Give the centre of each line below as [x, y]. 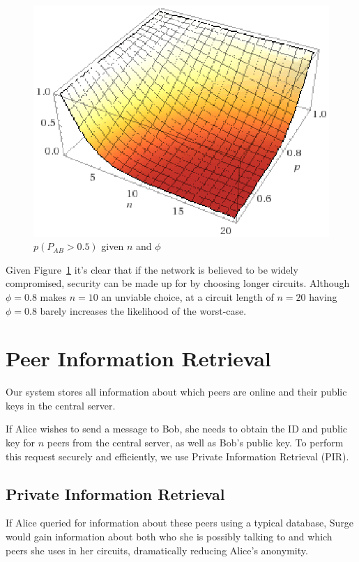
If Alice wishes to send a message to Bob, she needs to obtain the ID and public [177, 429]
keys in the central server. [61, 405]
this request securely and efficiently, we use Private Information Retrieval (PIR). [177, 456]
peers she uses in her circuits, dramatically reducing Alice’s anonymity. [157, 550]
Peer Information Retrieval [138, 358]
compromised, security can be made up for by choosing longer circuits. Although [178, 283]
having [323, 296]
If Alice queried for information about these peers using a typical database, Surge [180, 523]
